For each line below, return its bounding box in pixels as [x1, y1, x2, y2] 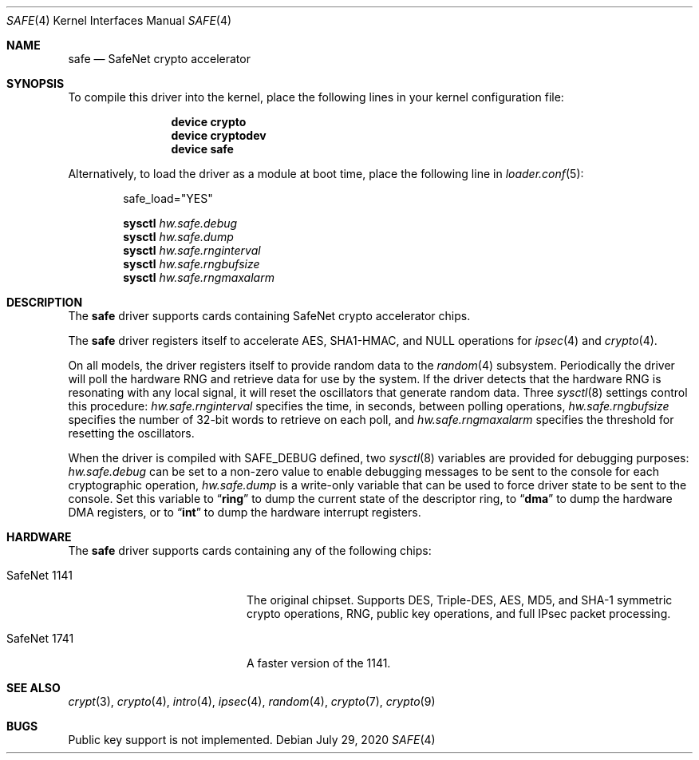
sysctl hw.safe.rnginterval [123, 243, 261, 257]
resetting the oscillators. [68, 426, 195, 440]
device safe [171, 142, 234, 156]
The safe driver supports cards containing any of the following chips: [68, 544, 432, 557]
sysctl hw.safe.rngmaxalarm [123, 271, 274, 284]
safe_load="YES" [123, 192, 213, 205]
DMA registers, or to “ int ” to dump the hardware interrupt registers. [68, 505, 421, 519]
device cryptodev [171, 129, 267, 142]
